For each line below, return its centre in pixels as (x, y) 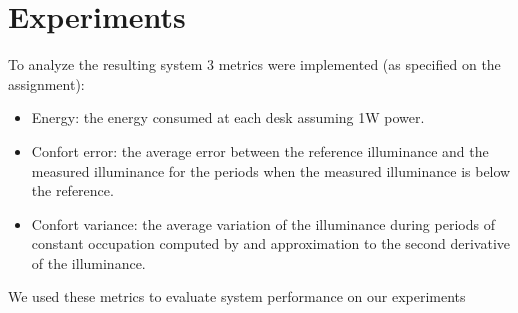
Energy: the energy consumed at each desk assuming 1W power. (228, 117)
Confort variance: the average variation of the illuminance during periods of (263, 223)
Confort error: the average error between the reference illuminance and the (260, 150)
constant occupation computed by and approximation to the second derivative (270, 243)
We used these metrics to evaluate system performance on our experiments (237, 296)
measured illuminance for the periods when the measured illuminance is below (271, 170)
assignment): (46, 83)
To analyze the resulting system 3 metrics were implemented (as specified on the (254, 64)
